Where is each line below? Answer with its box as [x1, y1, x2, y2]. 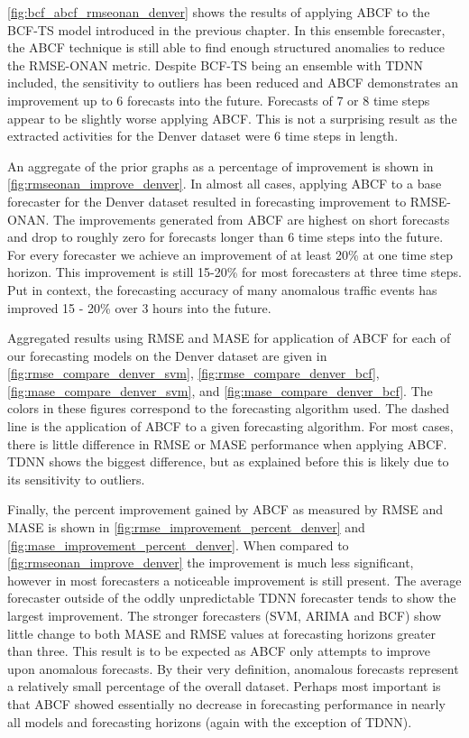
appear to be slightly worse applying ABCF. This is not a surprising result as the [7, 108, 457, 127]
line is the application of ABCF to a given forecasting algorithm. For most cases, [7, 417, 454, 436]
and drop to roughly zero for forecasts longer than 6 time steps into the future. [7, 227, 444, 246]
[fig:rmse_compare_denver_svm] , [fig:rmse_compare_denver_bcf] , [7, 364, 380, 383]
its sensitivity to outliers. [7, 469, 145, 488]
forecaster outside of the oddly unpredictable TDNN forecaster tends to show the [7, 588, 456, 607]
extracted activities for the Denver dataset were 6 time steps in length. [7, 126, 399, 145]
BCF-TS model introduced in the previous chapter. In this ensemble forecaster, [7, 20, 446, 39]
